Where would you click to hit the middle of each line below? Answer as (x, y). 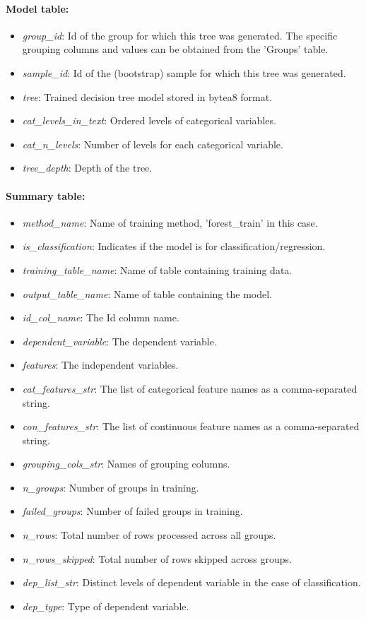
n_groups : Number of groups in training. (111, 487)
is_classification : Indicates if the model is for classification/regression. (174, 246)
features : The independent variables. (100, 365)
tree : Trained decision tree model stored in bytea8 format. (147, 96)
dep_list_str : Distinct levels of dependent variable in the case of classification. (191, 582)
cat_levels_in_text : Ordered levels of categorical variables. (149, 120)
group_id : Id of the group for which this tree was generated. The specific (180, 35)
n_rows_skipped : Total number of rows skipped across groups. (157, 558)
